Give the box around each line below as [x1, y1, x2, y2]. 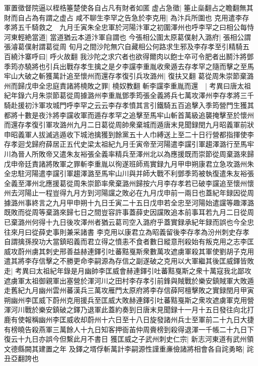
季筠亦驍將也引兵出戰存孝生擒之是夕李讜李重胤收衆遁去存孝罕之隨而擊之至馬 [4, 61, 254, 71]
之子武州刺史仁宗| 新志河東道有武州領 [131, 334, 254, 344]
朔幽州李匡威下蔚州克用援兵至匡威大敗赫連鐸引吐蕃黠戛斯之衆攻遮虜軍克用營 [4, 294, 254, 305]
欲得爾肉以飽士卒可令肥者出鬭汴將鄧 [135, 51, 254, 61]
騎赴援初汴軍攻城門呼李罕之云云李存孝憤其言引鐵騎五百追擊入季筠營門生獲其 [4, 99, 254, 110]
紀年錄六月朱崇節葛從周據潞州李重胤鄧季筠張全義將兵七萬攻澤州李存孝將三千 [4, 90, 254, 100]
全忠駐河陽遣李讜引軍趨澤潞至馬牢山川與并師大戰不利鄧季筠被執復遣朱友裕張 [4, 168, 254, 179]
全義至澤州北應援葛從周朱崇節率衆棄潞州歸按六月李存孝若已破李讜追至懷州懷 [4, 178, 254, 188]
